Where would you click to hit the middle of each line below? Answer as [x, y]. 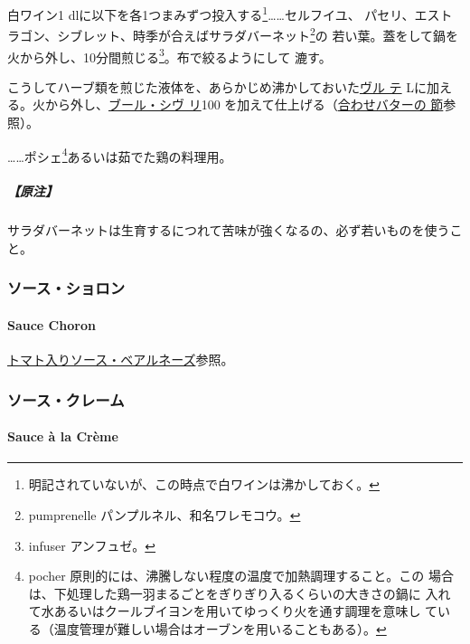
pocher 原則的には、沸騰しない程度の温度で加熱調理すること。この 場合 [241, 576]
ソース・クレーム [66, 399]
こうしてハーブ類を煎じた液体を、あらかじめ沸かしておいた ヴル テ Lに [217, 86]
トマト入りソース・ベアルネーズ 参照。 [121, 360]
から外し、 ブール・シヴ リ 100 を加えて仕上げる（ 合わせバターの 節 [244, 104]
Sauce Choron [52, 324]
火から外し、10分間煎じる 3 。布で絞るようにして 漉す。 [169, 55]
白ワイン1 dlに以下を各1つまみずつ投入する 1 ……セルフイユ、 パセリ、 [211, 13]
